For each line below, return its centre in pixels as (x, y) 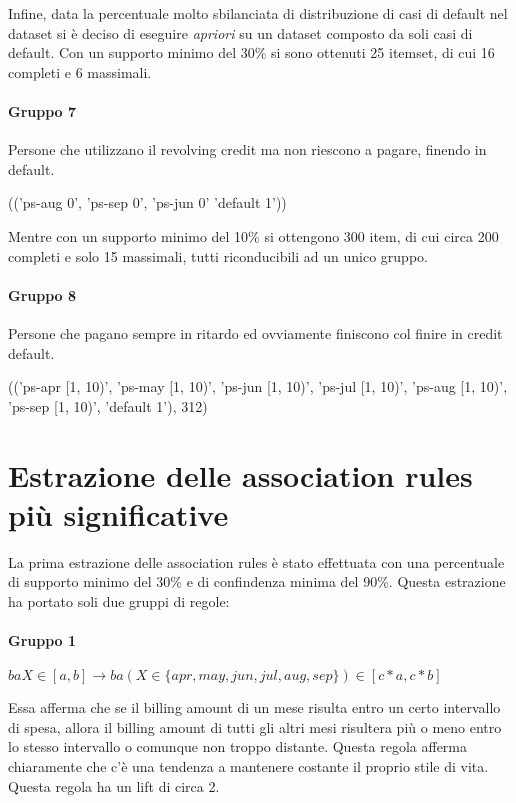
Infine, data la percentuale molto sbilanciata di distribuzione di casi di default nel (258, 13)
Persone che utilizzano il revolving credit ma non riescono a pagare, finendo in (247, 149)
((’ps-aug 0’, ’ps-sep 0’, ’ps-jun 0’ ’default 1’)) (147, 202)
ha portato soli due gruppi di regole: (119, 600)
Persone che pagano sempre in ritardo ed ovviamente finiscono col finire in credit (255, 332)
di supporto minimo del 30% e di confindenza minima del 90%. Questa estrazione (257, 581)
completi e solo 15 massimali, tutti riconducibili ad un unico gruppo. (218, 255)
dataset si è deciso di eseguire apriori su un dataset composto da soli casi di (240, 32)
